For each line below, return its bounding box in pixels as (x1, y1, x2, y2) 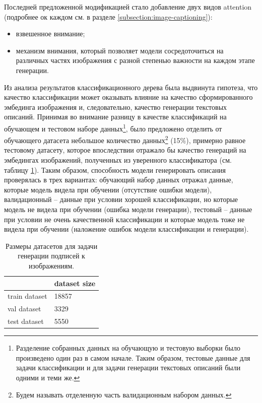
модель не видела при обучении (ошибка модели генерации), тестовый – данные (4, 204, 252, 214)
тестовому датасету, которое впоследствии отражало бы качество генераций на (4, 145, 246, 155)
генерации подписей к (18, 250, 85, 261)
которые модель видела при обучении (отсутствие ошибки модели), (4, 184, 212, 194)
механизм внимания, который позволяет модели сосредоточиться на (16, 45, 224, 55)
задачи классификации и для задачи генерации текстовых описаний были (16, 362, 241, 373)
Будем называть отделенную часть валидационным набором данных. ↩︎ (16, 389, 232, 399)
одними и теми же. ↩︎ (16, 372, 80, 382)
